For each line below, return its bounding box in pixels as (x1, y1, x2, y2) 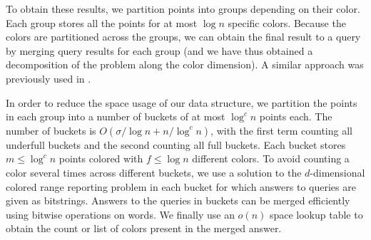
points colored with (59, 151, 143, 166)
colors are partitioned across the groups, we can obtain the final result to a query (6, 29, 361, 44)
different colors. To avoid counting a (192, 151, 350, 166)
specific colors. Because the (228, 15, 346, 30)
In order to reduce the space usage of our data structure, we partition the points (6, 95, 357, 110)
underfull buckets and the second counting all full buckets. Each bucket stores (6, 137, 346, 152)
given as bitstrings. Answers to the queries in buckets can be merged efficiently (6, 193, 350, 208)
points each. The (259, 109, 332, 124)
